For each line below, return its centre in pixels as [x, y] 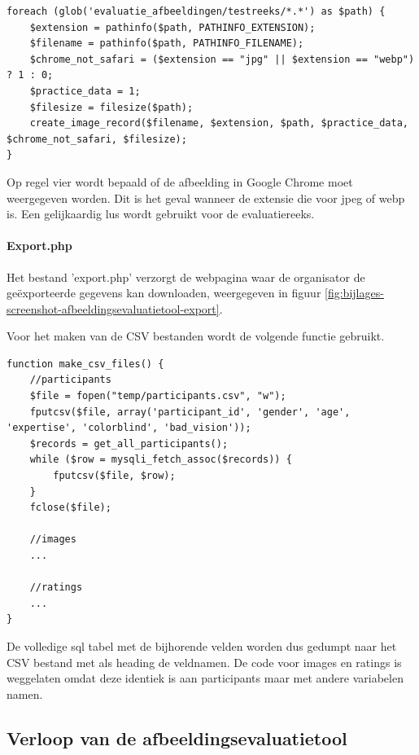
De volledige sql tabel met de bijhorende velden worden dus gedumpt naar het [202, 645]
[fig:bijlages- [354, 293]
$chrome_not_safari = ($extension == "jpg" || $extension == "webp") [222, 59]
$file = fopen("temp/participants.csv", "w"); [158, 396]
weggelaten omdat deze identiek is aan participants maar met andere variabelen [205, 678]
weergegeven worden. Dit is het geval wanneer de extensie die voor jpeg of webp [206, 198]
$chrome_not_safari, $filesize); [97, 139]
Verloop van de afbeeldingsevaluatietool [177, 737]
